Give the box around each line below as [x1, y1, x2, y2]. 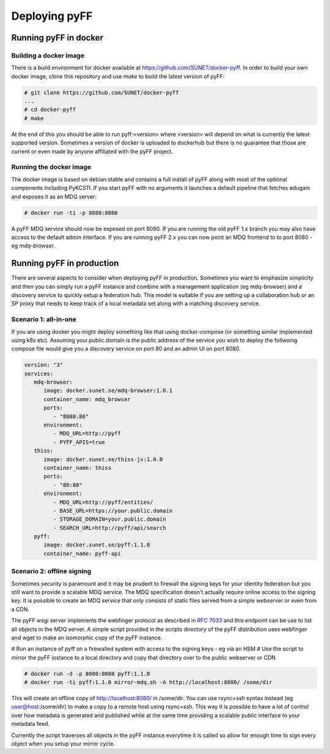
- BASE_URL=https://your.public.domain [53, 507, 173, 514]
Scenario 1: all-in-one [11, 315, 76, 324]
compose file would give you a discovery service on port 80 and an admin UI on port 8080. [11, 345, 241, 352]
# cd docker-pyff [24, 106, 76, 113]
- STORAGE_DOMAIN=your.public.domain [53, 516, 166, 523]
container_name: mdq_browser [43, 396, 131, 402]
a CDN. [11, 605, 30, 613]
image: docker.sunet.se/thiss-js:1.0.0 [43, 456, 163, 462]
